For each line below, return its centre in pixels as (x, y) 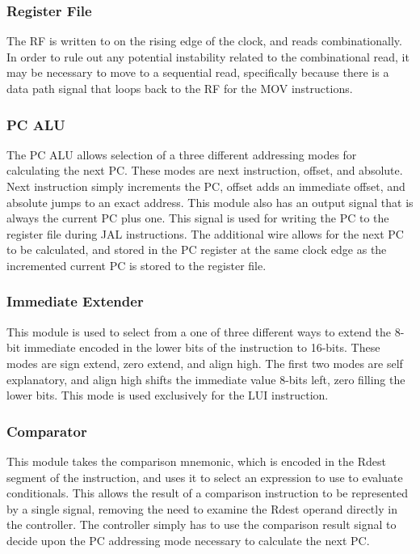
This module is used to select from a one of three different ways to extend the (199, 331)
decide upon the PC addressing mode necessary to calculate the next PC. (188, 540)
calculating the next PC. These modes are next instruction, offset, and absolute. (205, 170)
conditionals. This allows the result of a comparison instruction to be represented (207, 493)
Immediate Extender (75, 301)
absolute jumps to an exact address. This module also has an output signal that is (210, 202)
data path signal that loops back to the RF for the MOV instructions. (180, 88)
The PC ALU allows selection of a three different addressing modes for (182, 154)
